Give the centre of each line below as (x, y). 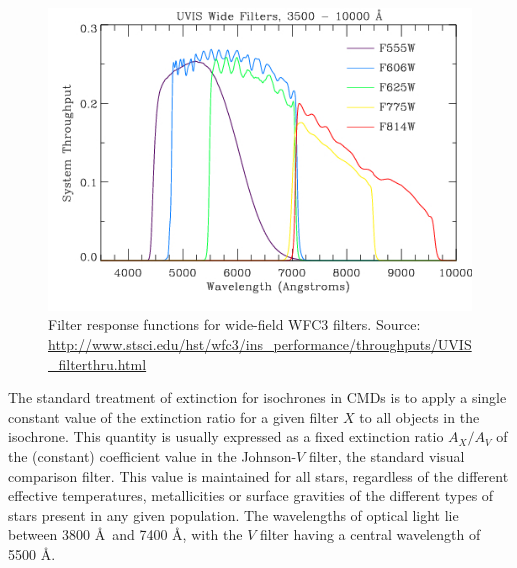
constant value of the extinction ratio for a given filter (173, 416)
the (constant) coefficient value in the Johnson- (152, 456)
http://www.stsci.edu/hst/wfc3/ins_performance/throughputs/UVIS (260, 344)
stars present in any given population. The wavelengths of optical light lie (233, 514)
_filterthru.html (97, 363)
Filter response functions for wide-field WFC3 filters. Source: (234, 324)
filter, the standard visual (386, 456)
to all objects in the (419, 416)
